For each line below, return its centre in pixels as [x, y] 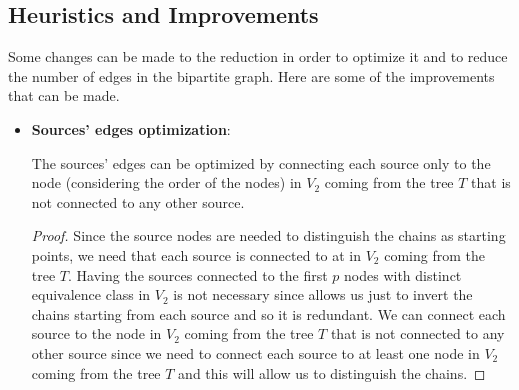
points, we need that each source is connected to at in [196, 254]
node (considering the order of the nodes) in [166, 182]
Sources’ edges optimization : [131, 128]
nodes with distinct [403, 274]
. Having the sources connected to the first [198, 274]
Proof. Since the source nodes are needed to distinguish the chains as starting [268, 235]
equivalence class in [91, 294]
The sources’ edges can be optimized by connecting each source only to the [261, 162]
